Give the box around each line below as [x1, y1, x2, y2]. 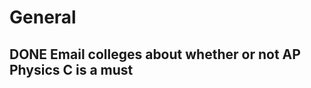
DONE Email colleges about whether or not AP [9, 46, 301, 63]
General [9, 6, 77, 29]
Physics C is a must [9, 61, 134, 78]
